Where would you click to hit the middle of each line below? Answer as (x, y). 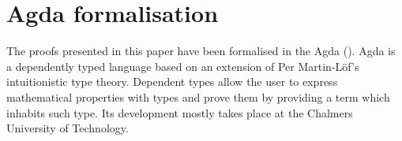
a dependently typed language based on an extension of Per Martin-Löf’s (183, 66)
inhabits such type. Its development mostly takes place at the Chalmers (180, 112)
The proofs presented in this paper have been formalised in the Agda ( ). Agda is (201, 51)
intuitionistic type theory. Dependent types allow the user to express (172, 82)
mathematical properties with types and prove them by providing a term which (198, 96)
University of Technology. (68, 128)
